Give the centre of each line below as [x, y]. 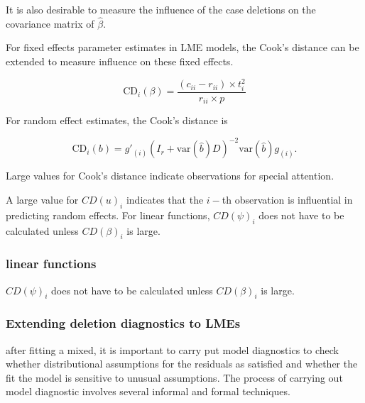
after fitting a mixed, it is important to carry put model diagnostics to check [172, 349]
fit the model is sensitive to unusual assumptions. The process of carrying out [174, 377]
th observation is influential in [287, 199]
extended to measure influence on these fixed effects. [120, 61]
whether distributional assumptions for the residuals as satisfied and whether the [182, 364]
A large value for [42, 199]
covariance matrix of [50, 23]
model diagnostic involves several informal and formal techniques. [148, 391]
